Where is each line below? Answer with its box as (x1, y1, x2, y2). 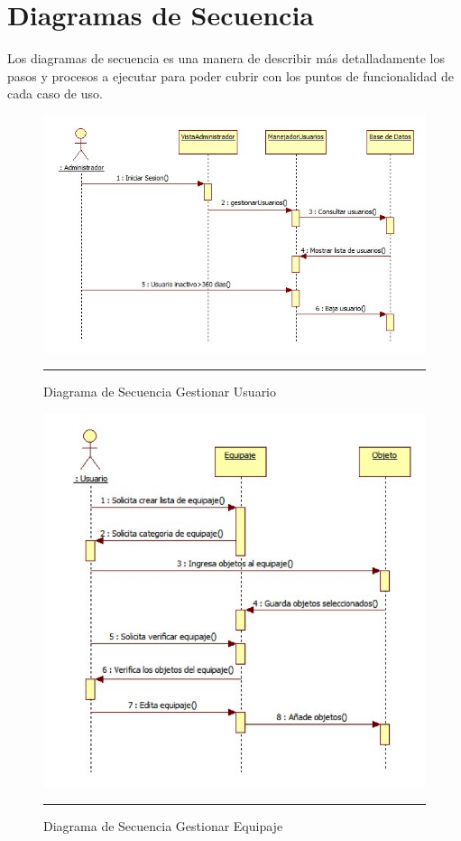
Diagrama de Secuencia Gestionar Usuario (43, 382, 277, 401)
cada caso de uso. (7, 84, 103, 103)
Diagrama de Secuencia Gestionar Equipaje (43, 817, 283, 836)
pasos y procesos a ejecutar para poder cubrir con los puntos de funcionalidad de (7, 66, 454, 85)
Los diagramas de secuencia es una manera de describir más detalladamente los (7, 49, 445, 68)
